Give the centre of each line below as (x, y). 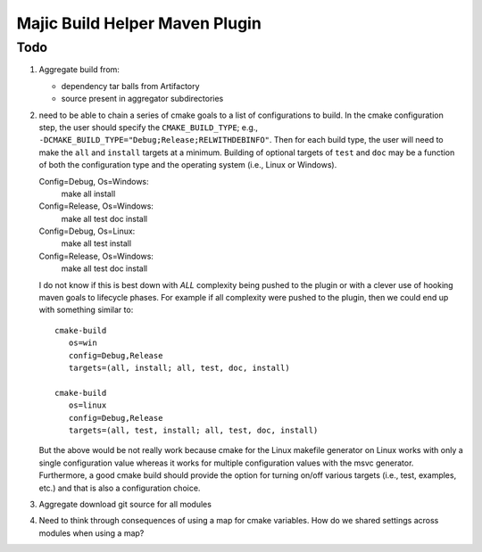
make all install (88, 194)
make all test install (96, 243)
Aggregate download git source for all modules (125, 504)
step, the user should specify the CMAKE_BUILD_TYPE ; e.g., (149, 127)
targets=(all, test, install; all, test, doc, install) (193, 430)
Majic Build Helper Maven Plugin (139, 23)
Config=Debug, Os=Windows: (94, 181)
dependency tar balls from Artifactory (130, 86)
